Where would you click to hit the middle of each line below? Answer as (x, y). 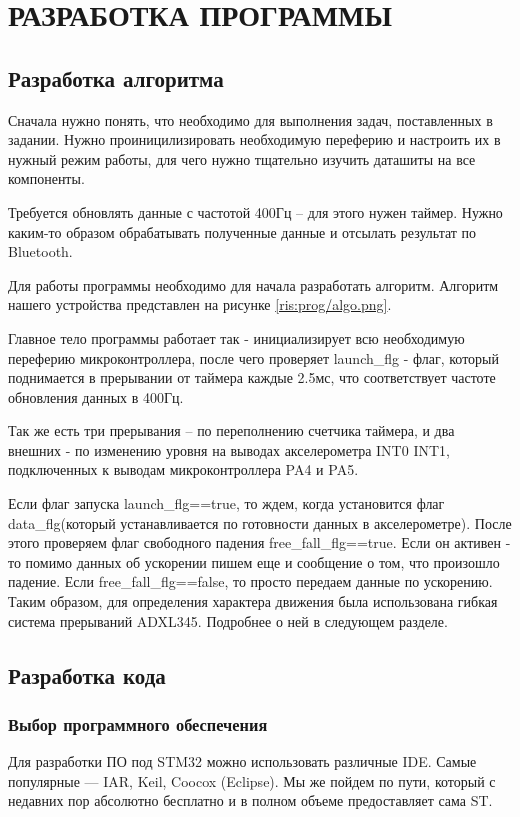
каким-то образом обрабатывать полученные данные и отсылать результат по (242, 231)
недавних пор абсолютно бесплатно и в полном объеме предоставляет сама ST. (250, 800)
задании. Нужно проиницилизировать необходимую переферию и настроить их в (254, 139)
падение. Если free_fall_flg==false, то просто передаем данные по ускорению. (250, 581)
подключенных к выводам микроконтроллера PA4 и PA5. (183, 469)
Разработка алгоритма (116, 77)
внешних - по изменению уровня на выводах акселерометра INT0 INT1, (229, 449)
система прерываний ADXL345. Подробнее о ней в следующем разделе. (228, 620)
